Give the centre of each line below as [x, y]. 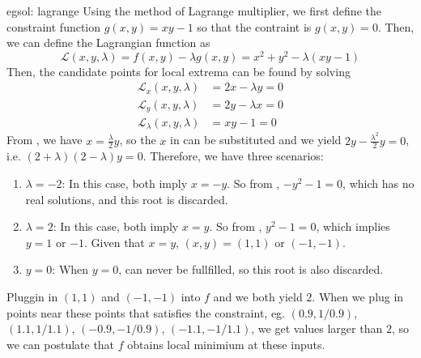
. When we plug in [358, 296]
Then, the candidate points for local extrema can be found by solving [179, 71]
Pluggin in [32, 296]
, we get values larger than [317, 328]
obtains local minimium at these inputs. [226, 344]
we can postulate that [61, 344]
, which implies [353, 226]
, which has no [378, 183]
